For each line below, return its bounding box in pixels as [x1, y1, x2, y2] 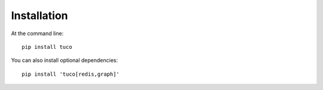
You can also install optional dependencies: [11, 57, 118, 64]
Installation [11, 9, 68, 22]
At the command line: [11, 30, 64, 37]
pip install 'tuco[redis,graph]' [22, 70, 120, 77]
